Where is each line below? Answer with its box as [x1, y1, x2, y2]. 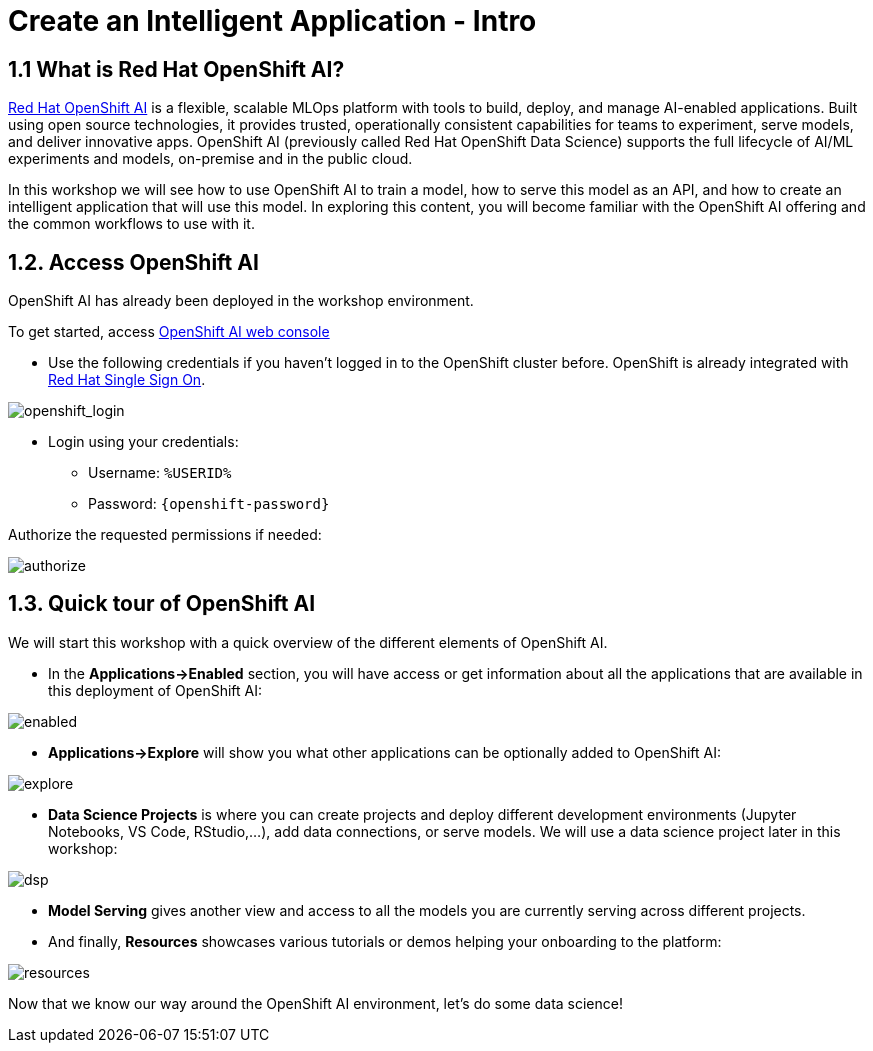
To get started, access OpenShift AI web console [8, 323, 330, 341]
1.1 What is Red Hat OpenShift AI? [8, 56, 345, 82]
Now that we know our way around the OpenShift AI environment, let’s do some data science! [8, 994, 623, 1012]
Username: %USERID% [88, 464, 232, 482]
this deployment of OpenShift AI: [48, 681, 263, 699]
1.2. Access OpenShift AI [8, 249, 259, 275]
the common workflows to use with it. [8, 215, 255, 233]
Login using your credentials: [48, 433, 239, 451]
